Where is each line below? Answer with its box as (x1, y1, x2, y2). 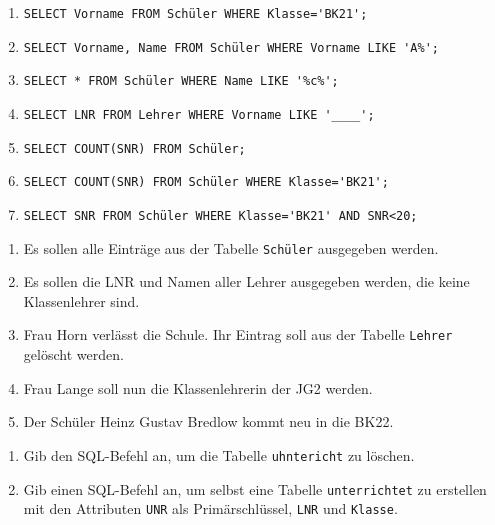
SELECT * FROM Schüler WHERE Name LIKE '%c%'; (23, 74, 339, 89)
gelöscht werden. (23, 344, 124, 365)
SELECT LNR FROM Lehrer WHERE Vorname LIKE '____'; (23, 107, 375, 122)
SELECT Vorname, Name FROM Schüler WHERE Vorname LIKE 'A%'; (23, 40, 440, 55)
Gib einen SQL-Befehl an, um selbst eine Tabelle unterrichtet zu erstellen (23, 478, 487, 499)
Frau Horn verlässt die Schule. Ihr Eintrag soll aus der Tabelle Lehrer (23, 324, 453, 345)
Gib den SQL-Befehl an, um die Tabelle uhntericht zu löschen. (23, 444, 415, 465)
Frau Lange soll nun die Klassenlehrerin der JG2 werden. (23, 377, 373, 398)
